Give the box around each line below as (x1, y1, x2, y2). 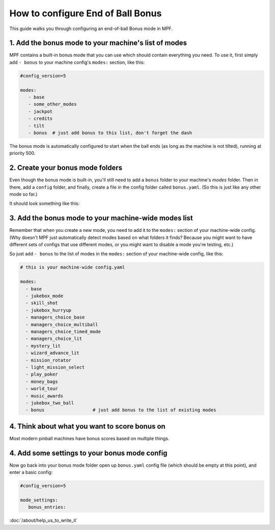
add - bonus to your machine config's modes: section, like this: (9, 59, 145, 65)
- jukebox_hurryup (25, 307, 71, 313)
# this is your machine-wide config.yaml (20, 264, 125, 270)
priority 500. (9, 150, 36, 156)
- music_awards (25, 393, 64, 399)
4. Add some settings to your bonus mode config (9, 448, 168, 457)
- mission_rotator (25, 357, 71, 363)
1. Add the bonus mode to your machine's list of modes (9, 39, 187, 47)
